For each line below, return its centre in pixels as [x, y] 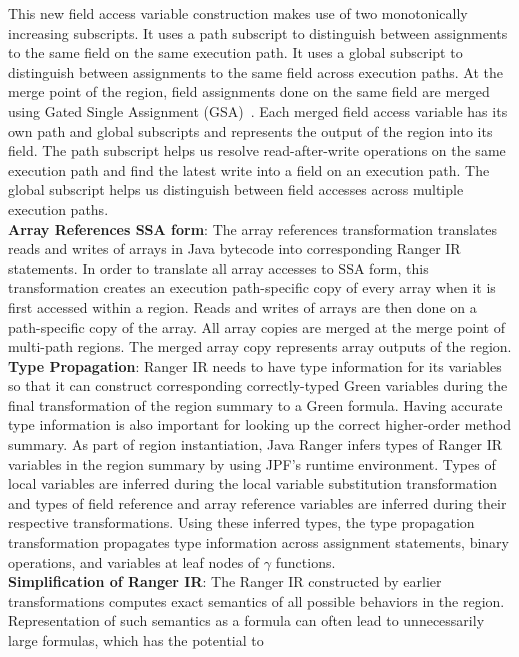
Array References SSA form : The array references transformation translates [253, 228]
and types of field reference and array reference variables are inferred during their [257, 502]
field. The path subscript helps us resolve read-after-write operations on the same [257, 150]
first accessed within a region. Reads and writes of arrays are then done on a [242, 306]
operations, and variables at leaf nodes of [134, 561]
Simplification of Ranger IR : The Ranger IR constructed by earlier [225, 581]
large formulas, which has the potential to [136, 640]
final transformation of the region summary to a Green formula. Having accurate [255, 404]
